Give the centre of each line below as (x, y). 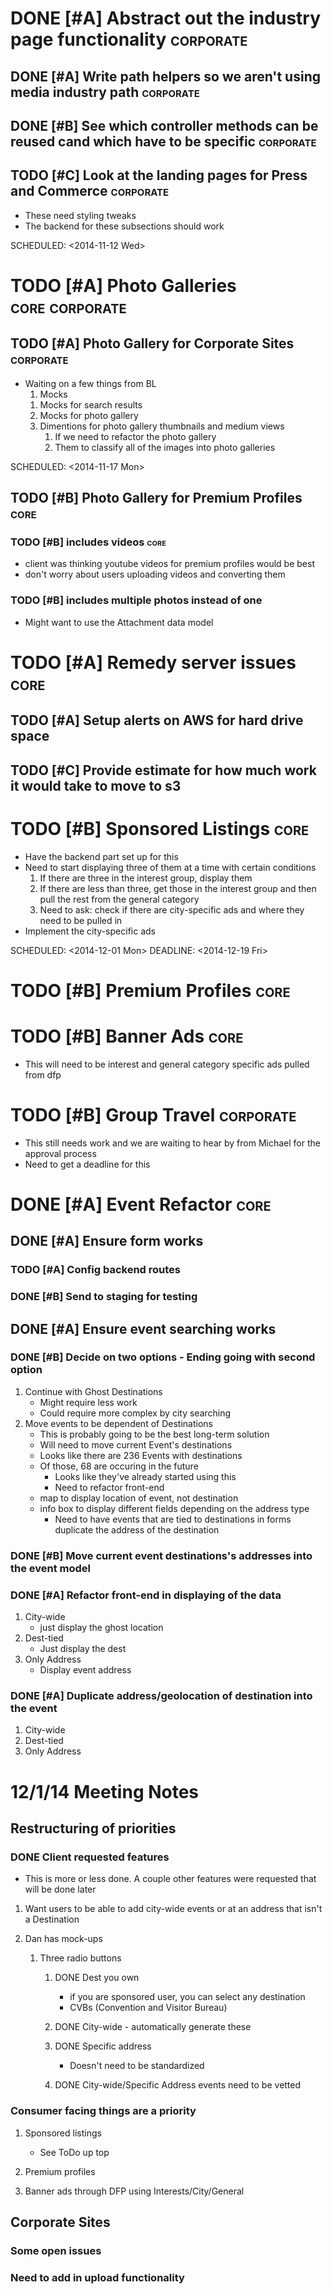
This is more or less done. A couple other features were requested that (170, 1879)
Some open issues (56, 2250)
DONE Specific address (103, 2046)
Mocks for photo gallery (89, 415)
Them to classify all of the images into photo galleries (165, 447)
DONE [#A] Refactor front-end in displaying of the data (146, 1595)
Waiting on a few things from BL (90, 383)
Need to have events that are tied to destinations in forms (173, 1519)
